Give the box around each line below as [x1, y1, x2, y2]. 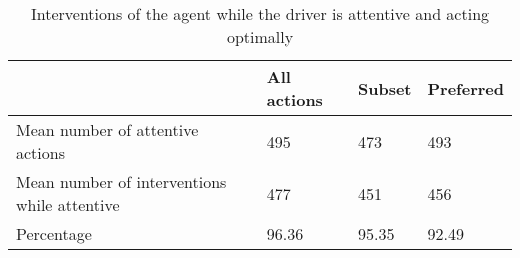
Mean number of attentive [16, 118, 199, 141]
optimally [226, 25, 294, 48]
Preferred [427, 76, 504, 100]
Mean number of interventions [16, 170, 227, 193]
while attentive [16, 193, 120, 216]
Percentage [16, 222, 92, 245]
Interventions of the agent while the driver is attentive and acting [30, 2, 490, 25]
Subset [357, 76, 412, 100]
